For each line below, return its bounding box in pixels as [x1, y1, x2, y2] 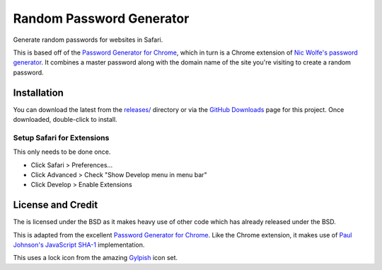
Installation [13, 86, 64, 99]
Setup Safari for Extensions [13, 133, 110, 142]
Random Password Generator [13, 11, 190, 26]
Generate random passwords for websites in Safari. [13, 35, 163, 44]
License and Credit [13, 199, 98, 211]
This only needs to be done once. [13, 147, 111, 156]
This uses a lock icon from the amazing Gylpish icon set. [13, 254, 178, 262]
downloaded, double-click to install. [13, 116, 117, 124]
